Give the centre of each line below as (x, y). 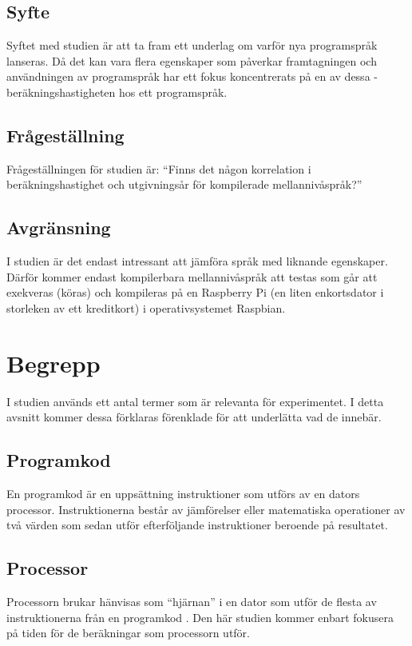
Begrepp (53, 363)
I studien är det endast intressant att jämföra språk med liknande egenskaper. (197, 261)
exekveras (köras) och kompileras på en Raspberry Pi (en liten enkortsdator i (195, 292)
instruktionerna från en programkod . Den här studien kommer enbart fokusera (200, 617)
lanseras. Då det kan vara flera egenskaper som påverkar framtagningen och (192, 60)
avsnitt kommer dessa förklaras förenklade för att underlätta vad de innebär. (194, 417)
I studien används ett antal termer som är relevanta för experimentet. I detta (195, 401)
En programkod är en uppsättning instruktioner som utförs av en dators (183, 494)
